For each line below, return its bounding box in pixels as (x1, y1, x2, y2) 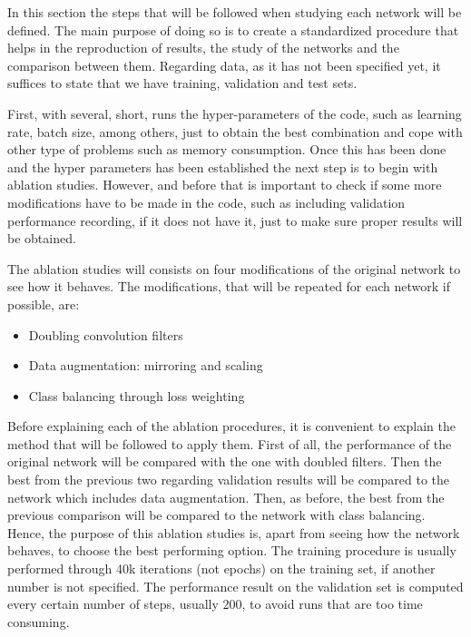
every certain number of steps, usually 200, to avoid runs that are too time (7, 594, 423, 613)
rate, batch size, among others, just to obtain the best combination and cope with (7, 122, 463, 141)
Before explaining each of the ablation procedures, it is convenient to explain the (7, 416, 456, 436)
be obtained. (7, 229, 76, 248)
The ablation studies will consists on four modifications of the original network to (7, 259, 461, 278)
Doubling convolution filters (28, 325, 183, 344)
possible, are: (7, 294, 80, 313)
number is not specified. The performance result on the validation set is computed (7, 576, 464, 595)
